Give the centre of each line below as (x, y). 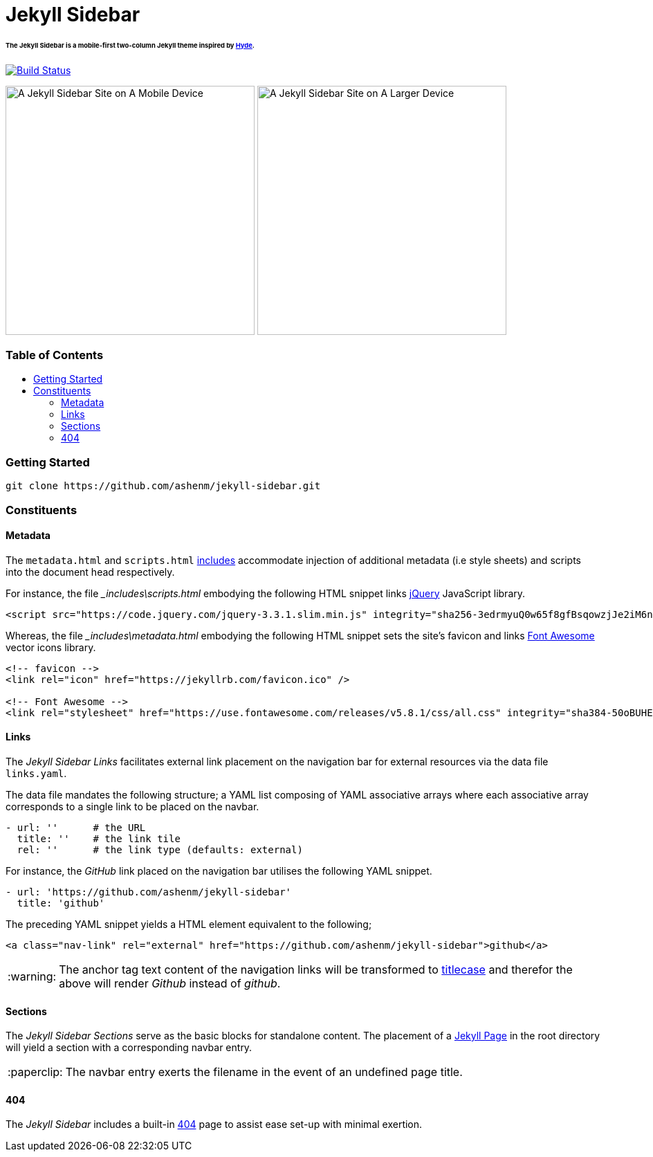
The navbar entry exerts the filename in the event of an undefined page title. (264, 1072)
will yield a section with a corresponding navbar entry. (129, 1048)
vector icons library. (51, 647)
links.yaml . (36, 773)
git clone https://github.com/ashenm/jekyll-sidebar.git (163, 486)
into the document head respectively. (90, 572)
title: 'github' (61, 903)
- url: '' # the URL (76, 828)
